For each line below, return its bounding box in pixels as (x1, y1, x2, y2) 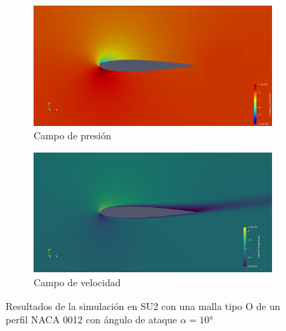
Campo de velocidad (34, 274, 121, 289)
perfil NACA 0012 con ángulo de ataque (6, 312, 178, 327)
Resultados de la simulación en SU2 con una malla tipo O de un (6, 298, 280, 313)
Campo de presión (34, 128, 111, 143)
